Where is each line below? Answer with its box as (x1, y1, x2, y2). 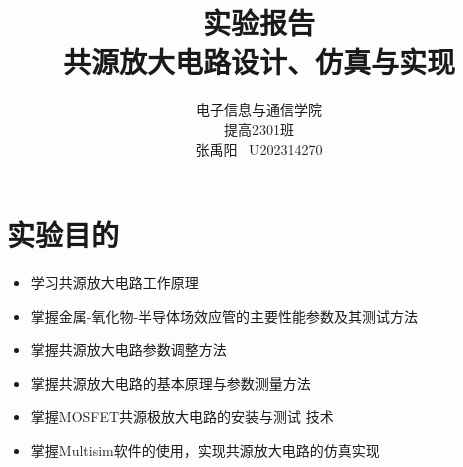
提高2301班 (224, 118, 294, 139)
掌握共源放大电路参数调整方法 (30, 339, 227, 360)
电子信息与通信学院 (196, 99, 322, 120)
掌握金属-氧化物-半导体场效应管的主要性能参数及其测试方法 (30, 305, 419, 326)
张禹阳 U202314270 (195, 138, 323, 159)
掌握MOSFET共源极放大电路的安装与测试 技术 (30, 406, 334, 427)
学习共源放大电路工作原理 (30, 272, 199, 293)
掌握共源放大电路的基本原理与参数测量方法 (30, 372, 311, 393)
